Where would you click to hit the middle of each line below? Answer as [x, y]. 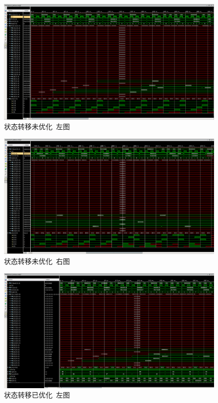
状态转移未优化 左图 [37, 126]
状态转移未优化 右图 [37, 261]
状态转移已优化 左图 [37, 395]
